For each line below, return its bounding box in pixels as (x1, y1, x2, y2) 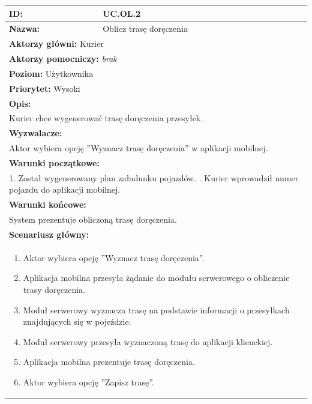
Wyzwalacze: (9, 127, 62, 139)
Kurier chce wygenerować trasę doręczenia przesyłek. (9, 112, 203, 124)
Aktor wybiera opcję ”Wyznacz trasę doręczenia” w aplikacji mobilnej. (9, 142, 268, 154)
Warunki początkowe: (9, 156, 100, 169)
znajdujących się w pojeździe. (23, 315, 131, 328)
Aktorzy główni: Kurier (9, 37, 104, 50)
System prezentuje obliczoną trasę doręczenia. (9, 213, 177, 226)
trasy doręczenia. (23, 283, 86, 295)
